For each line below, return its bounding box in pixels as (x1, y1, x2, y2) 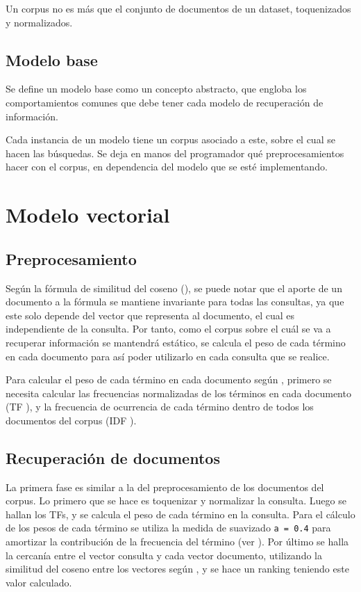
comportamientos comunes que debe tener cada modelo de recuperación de (6, 95, 324, 109)
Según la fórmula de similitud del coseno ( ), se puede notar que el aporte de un (6, 280, 342, 295)
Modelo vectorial (6, 200, 170, 229)
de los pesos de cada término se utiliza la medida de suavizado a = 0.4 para (6, 520, 331, 535)
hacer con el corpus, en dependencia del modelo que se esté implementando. (6, 159, 328, 174)
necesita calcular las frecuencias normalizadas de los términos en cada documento (6, 385, 351, 400)
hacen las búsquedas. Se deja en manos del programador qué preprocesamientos (6, 145, 344, 160)
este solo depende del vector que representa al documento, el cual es (6, 307, 295, 322)
